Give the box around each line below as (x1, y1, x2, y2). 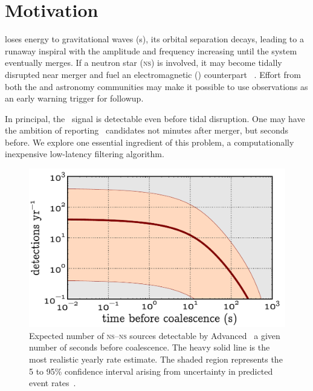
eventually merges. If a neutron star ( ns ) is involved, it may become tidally (5, 56, 282, 69)
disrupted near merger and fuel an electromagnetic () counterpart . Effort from (5, 68, 301, 80)
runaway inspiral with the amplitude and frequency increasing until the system (5, 44, 297, 57)
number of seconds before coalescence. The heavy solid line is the (29, 341, 270, 354)
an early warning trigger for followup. (5, 92, 144, 105)
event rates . (29, 376, 76, 389)
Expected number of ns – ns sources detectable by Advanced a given (29, 329, 280, 341)
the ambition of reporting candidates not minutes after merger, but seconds (5, 124, 289, 137)
